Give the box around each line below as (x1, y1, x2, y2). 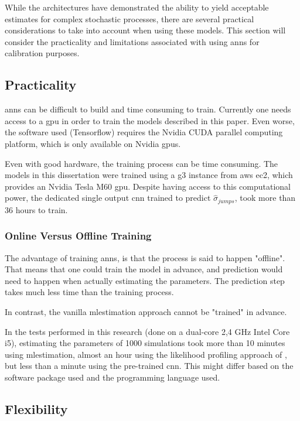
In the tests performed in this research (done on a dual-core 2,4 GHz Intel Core (5, 325, 290, 337)
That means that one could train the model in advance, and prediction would (5, 263, 283, 275)
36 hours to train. (5, 203, 68, 215)
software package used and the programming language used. (5, 371, 220, 383)
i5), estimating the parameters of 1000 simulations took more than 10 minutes (5, 337, 285, 349)
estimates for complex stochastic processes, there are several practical (5, 12, 254, 25)
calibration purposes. (5, 47, 80, 59)
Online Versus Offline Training (5, 228, 152, 243)
